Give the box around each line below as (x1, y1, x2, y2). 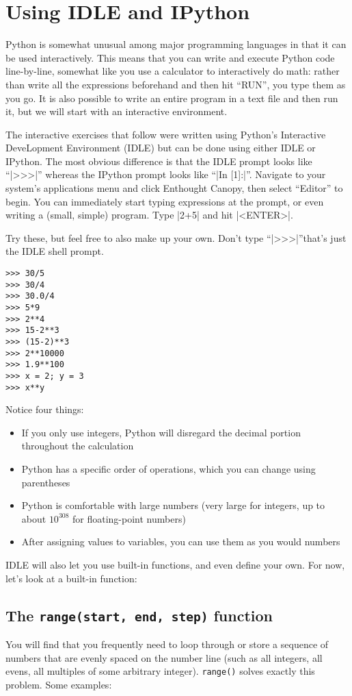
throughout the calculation (21, 438, 134, 453)
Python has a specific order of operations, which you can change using (21, 462, 316, 476)
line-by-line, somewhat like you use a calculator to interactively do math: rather (5, 64, 340, 78)
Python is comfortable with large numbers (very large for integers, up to (21, 498, 325, 512)
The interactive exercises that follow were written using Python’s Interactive (5, 127, 326, 141)
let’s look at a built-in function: (5, 571, 137, 585)
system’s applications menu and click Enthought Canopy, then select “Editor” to (5, 181, 343, 195)
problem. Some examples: (5, 677, 112, 691)
